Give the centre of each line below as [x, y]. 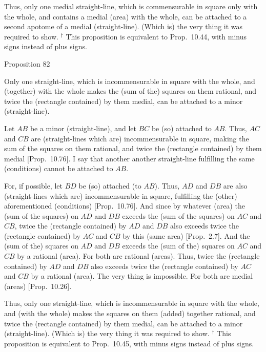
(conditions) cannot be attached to [59, 168]
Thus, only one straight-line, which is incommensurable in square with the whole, [132, 303]
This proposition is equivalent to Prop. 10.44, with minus [156, 36]
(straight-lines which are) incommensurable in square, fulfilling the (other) [121, 195]
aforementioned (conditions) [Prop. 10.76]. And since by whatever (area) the [125, 206]
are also [235, 185]
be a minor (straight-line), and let [83, 128]
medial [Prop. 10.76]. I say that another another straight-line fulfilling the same [129, 158]
